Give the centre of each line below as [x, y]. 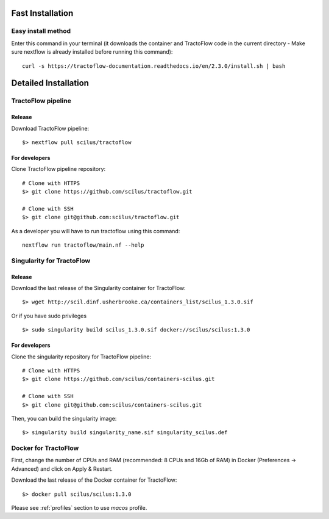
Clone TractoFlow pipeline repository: [58, 169]
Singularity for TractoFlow [51, 261]
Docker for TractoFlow [45, 448]
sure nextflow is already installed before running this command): [92, 52]
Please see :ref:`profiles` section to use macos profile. [79, 507]
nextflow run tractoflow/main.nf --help [83, 245]
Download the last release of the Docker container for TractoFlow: [94, 480]
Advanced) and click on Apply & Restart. [62, 469]
